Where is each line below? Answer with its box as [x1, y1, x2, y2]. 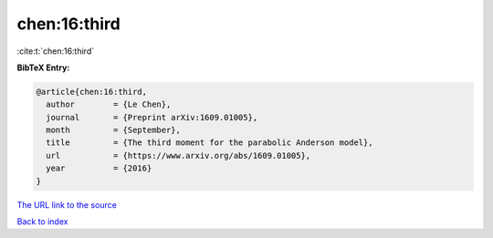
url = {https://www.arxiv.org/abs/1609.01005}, [46, 150, 311, 160]
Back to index [16, 216, 68, 227]
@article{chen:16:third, [36, 87, 148, 97]
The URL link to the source [16, 199, 118, 210]
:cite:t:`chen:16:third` [16, 46, 95, 57]
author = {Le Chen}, [46, 99, 172, 109]
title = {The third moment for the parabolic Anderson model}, [46, 138, 373, 148]
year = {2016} [46, 163, 152, 173]
